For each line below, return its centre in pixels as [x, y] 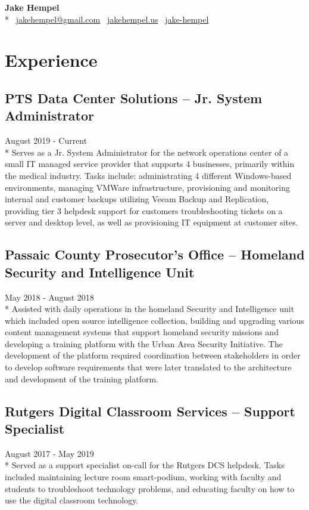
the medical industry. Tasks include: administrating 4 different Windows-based [148, 175]
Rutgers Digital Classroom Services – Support [150, 411]
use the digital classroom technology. [72, 500]
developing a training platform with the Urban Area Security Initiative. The [144, 343]
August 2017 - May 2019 [49, 453]
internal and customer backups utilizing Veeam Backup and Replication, [137, 199]
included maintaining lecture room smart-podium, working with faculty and [143, 477]
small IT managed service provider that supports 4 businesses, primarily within [150, 164]
